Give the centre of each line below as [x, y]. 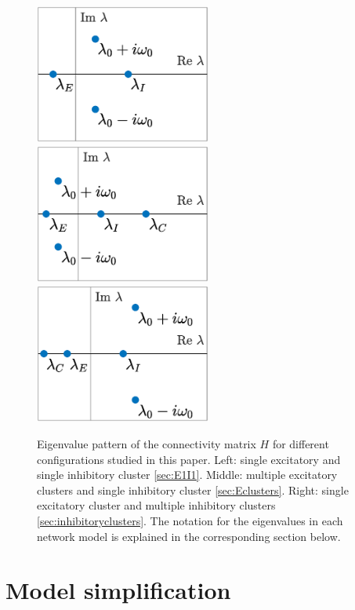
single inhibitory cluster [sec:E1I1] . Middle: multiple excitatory [187, 475]
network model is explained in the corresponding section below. [189, 536]
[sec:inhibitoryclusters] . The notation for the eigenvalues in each [190, 520]
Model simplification [118, 590]
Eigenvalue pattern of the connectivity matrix [147, 443]
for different [301, 443]
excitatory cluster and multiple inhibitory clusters [156, 505]
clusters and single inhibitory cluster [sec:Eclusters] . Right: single [193, 489]
